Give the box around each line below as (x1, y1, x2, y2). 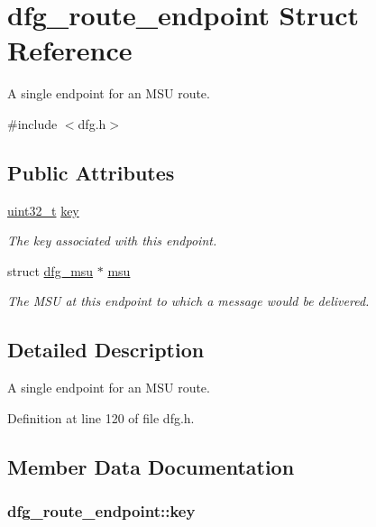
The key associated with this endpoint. (7, 231, 217, 250)
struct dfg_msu (7, 261, 94, 280)
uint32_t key (7, 200, 79, 219)
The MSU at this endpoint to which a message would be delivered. (7, 291, 370, 310)
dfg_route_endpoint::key (7, 500, 196, 522)
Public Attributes (7, 158, 175, 186)
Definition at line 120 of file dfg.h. (7, 408, 195, 427)
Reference (7, 32, 133, 69)
